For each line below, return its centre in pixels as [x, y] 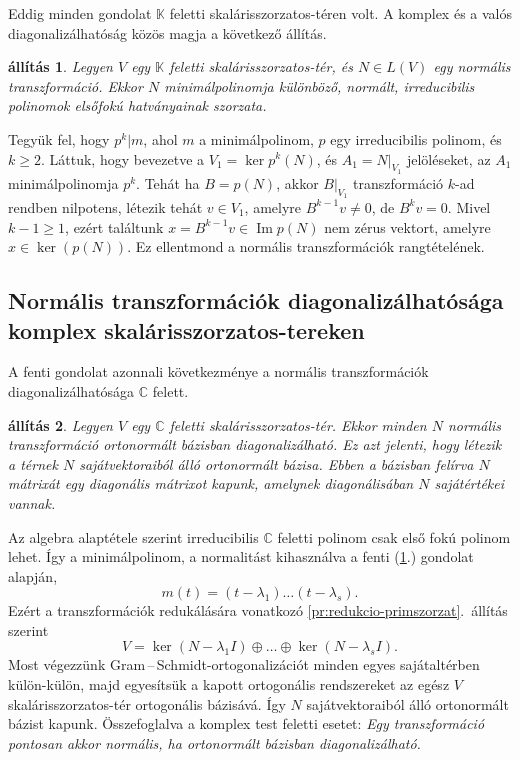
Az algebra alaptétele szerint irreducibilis [133, 536]
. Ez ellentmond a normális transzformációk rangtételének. [306, 246]
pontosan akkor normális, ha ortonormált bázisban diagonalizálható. [214, 742]
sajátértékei [469, 483]
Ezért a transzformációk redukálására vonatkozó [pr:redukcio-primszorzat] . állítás [258, 610]
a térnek [33, 463]
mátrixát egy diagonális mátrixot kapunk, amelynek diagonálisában [211, 483]
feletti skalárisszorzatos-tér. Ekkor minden [298, 424]
